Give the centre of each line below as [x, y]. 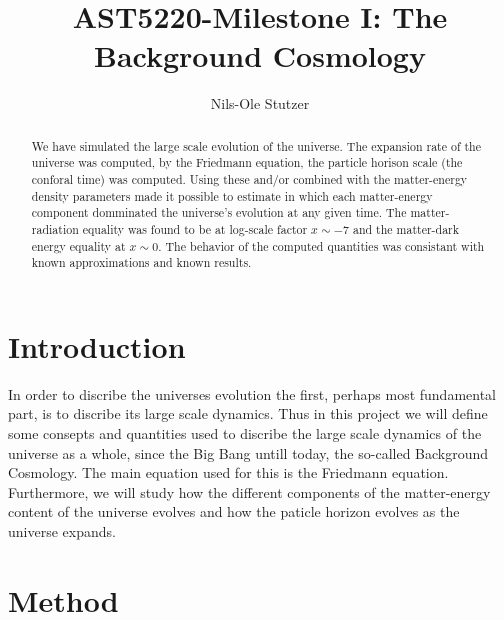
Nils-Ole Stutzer [260, 103]
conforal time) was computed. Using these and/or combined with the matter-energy [249, 179]
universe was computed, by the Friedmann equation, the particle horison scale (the [247, 162]
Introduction [97, 345]
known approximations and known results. [141, 262]
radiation [55, 228]
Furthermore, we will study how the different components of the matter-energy [249, 491]
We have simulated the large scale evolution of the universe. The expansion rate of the [256, 145]
